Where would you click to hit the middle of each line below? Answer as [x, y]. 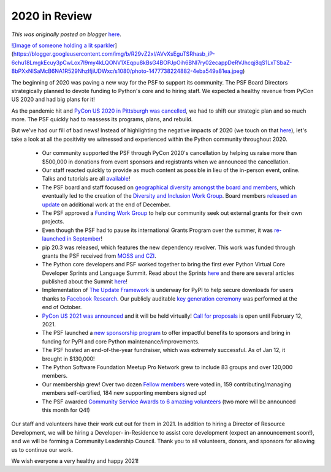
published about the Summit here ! [85, 282]
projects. [53, 222]
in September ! [84, 239]
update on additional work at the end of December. [106, 204]
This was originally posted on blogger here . [67, 34]
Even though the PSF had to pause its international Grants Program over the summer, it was [157, 230]
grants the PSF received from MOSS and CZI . [99, 256]
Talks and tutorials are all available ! [86, 179]
